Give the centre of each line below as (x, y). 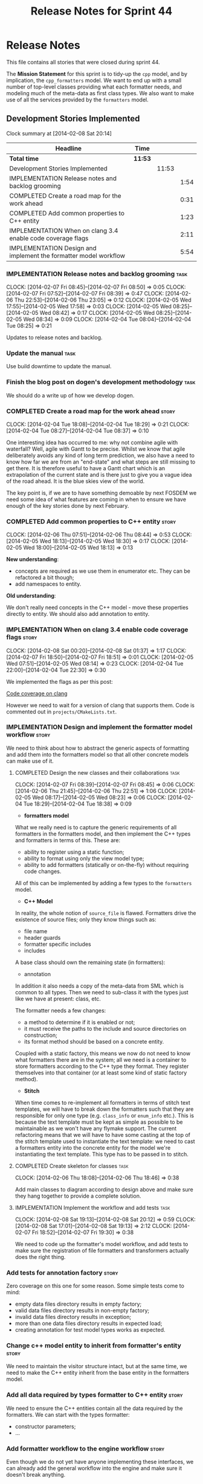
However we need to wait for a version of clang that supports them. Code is (101, 705)
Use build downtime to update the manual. (59, 366)
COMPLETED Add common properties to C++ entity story (91, 521)
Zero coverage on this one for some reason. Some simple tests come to (95, 1286)
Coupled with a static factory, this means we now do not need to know (103, 1053)
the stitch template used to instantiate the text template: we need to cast (105, 1141)
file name (36, 931)
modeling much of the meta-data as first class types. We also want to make (100, 93)
